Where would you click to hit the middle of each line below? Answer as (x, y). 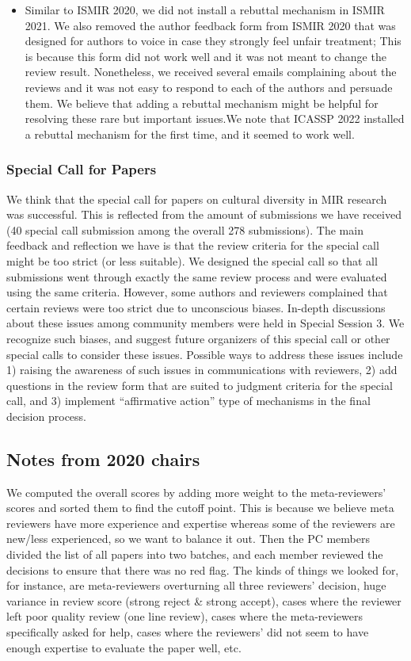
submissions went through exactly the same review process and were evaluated (197, 276)
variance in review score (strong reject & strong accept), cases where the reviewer (204, 600)
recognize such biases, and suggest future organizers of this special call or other (198, 338)
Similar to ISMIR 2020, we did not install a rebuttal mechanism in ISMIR (205, 10)
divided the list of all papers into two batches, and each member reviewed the (195, 554)
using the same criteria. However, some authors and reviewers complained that (197, 292)
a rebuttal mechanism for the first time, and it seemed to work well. (190, 134)
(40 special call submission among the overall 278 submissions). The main (185, 229)
